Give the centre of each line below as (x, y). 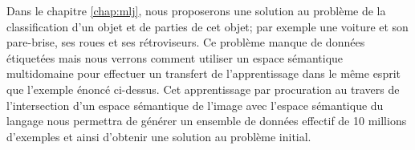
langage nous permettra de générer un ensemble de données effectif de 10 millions (207, 121)
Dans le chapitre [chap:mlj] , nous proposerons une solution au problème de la (196, 10)
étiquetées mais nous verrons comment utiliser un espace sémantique (175, 57)
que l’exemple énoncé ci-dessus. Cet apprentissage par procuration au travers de (203, 89)
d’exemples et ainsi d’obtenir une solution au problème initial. (159, 136)
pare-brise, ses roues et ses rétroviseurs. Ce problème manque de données (186, 42)
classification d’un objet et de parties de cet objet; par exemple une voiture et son (207, 26)
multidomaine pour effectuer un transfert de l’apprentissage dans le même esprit (203, 73)
